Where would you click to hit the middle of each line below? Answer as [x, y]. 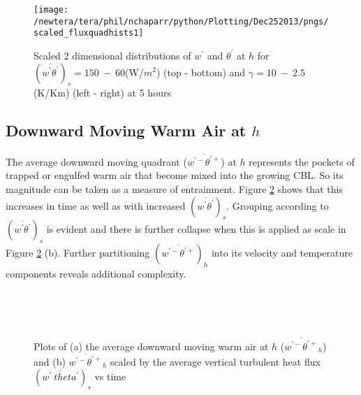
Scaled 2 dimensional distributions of [112, 55]
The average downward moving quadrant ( [96, 161]
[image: [51, 10]
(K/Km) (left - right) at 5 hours [102, 93]
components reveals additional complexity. [96, 274]
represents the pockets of [302, 161]
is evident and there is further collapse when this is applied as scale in [196, 229]
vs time [110, 376]
